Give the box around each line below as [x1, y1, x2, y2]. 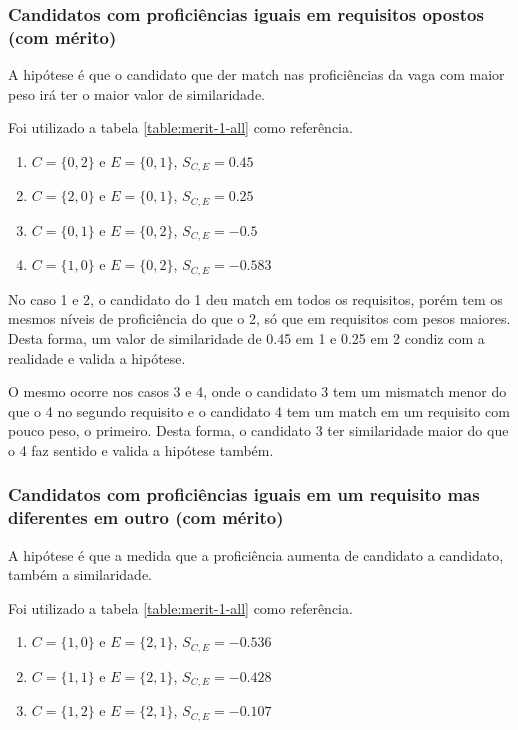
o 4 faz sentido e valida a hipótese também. [8, 439, 274, 460]
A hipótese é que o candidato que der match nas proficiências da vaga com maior [8, 64, 505, 85]
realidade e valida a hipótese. [8, 347, 186, 368]
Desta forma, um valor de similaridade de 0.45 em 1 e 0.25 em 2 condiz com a [8, 327, 485, 348]
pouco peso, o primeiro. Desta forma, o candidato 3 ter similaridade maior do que [8, 420, 509, 441]
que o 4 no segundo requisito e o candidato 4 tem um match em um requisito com [8, 400, 510, 421]
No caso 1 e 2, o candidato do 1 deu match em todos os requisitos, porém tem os [8, 288, 503, 309]
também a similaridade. [8, 564, 153, 585]
